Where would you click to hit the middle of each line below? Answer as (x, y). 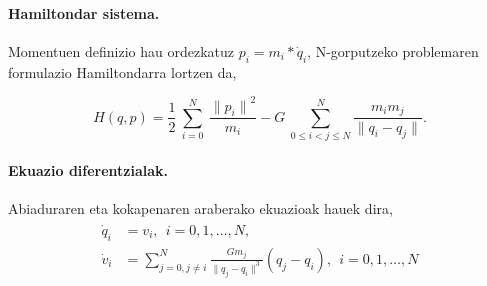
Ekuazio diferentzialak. (88, 169)
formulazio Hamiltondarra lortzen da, (122, 71)
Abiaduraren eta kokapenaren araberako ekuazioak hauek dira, (200, 208)
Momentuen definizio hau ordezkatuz (121, 50)
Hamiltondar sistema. (84, 12)
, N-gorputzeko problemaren (393, 50)
